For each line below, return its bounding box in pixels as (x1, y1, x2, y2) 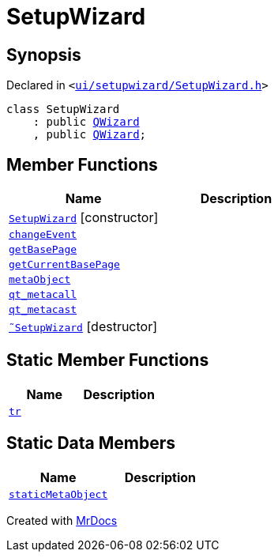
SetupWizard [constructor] (9, 209, 159, 226)
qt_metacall (9, 288, 77, 301)
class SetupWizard (6, 103, 120, 116)
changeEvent (9, 228, 77, 241)
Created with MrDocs (6, 513, 118, 527)
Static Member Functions (6, 350, 209, 371)
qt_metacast (9, 304, 77, 316)
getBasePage (9, 243, 77, 256)
